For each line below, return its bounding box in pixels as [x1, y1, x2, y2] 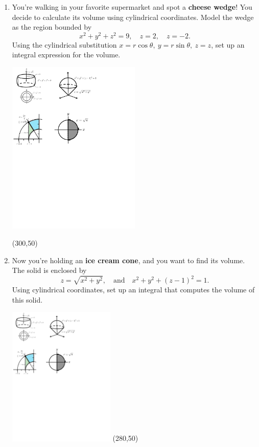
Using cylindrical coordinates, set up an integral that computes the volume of [12, 284, 255, 295]
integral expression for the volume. [12, 49, 121, 60]
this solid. [12, 294, 43, 305]
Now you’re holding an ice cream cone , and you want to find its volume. [12, 254, 245, 265]
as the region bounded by [12, 22, 92, 32]
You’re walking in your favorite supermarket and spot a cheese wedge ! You [12, 2, 252, 12]
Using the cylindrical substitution [12, 39, 117, 50]
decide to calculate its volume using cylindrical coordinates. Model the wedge [12, 11, 254, 22]
